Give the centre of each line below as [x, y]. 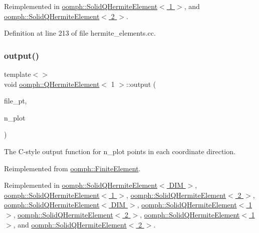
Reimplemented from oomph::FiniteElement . [72, 168]
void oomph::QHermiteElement [52, 84]
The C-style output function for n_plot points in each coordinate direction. [120, 151]
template [18, 74]
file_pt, [16, 101]
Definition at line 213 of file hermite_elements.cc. [80, 33]
